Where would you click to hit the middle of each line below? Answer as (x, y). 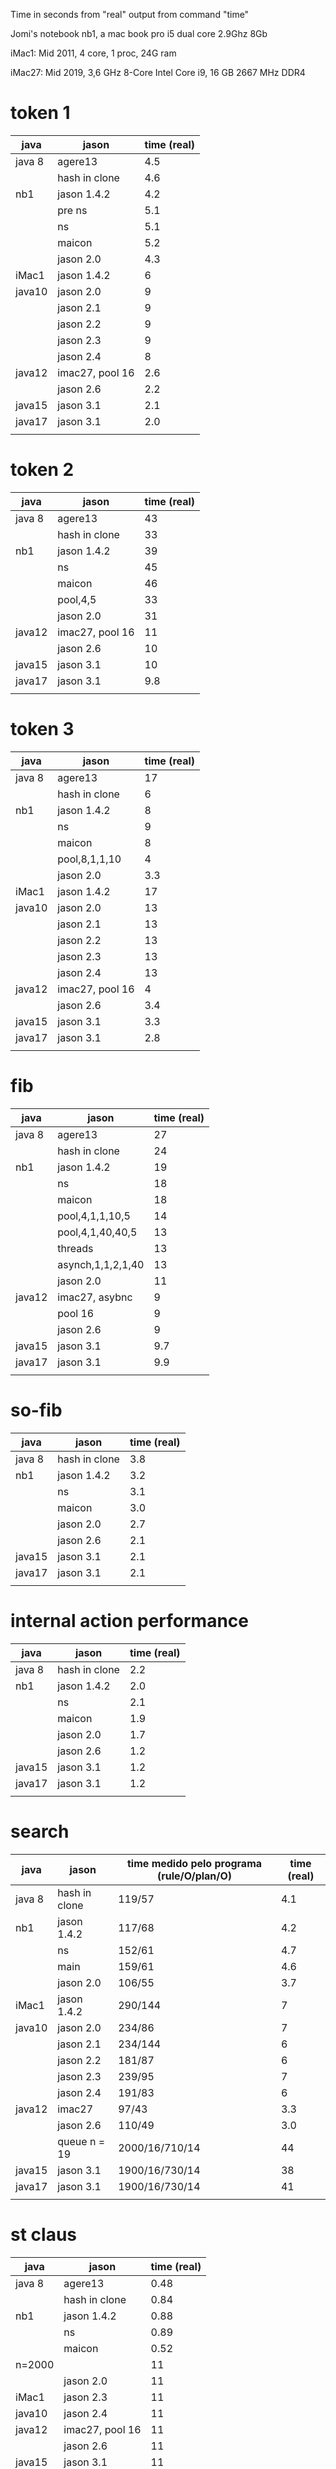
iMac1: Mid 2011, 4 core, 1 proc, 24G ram (93, 53)
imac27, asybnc (95, 1297)
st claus (43, 2234)
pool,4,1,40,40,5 (97, 1232)
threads (75, 1248)
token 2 (42, 470)
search (40, 1831)
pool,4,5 (77, 599)
